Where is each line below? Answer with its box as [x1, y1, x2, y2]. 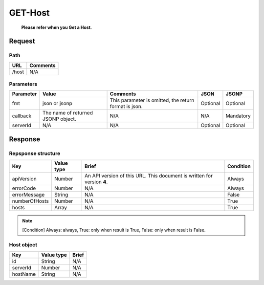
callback [12, 112, 32, 119]
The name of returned [42, 110, 93, 116]
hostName [12, 270, 36, 277]
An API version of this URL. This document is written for [85, 173, 213, 179]
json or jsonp [42, 100, 73, 107]
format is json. [110, 103, 143, 110]
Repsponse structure [9, 150, 61, 156]
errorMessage [12, 191, 45, 198]
